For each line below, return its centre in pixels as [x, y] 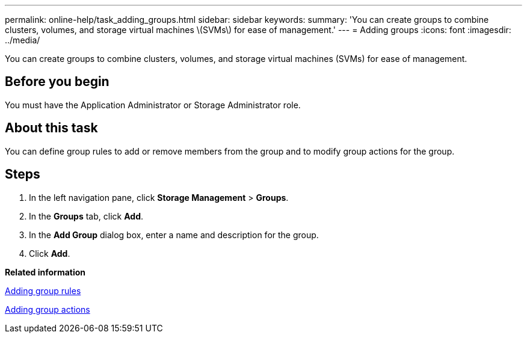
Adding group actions [48, 309]
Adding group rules [43, 290]
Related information [45, 272]
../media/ [23, 40]
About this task [51, 128]
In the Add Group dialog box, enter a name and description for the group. [174, 235]
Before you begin [57, 82]
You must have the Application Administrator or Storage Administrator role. [153, 105]
